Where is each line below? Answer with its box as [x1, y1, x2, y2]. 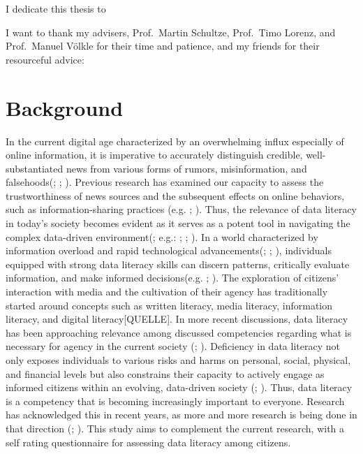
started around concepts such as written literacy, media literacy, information [6, 298, 333, 312]
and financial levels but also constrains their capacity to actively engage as [6, 366, 325, 381]
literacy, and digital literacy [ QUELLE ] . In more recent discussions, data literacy [6, 312, 348, 326]
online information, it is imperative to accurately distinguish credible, [6, 147, 303, 162]
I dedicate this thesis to [6, 1, 106, 15]
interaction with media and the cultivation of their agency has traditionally [6, 284, 328, 299]
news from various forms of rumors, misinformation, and [66, 161, 307, 175]
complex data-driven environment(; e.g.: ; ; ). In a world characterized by [6, 229, 318, 244]
